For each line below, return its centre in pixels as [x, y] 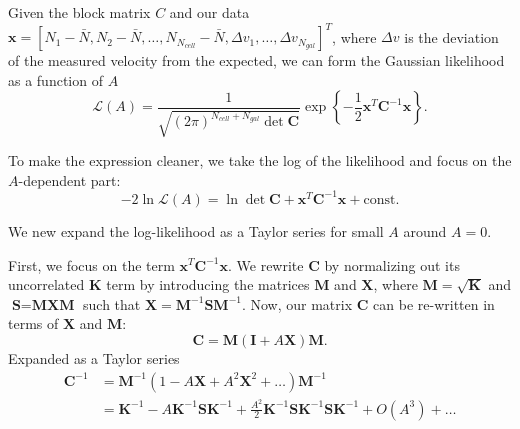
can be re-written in [434, 303]
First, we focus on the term [91, 264]
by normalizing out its [392, 264]
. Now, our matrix [297, 303]
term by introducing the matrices [208, 284]
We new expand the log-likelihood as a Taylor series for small [196, 230]
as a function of [55, 79]
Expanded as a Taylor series [94, 357]
